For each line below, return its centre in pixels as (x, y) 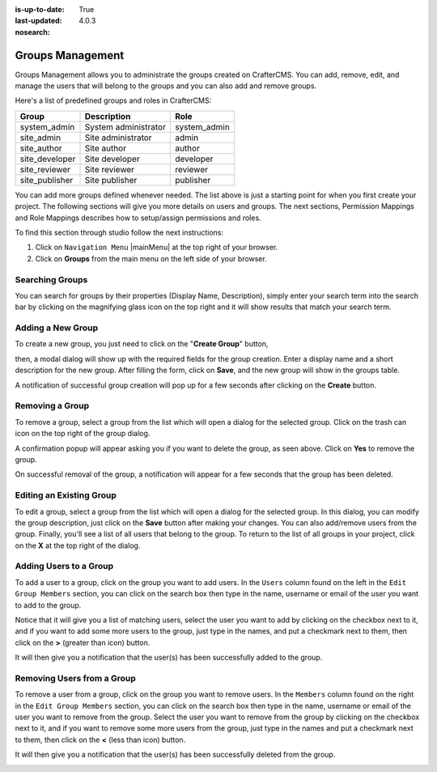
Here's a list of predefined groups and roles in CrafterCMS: (113, 100)
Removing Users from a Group (76, 678)
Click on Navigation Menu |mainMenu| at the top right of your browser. (157, 248)
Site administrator (119, 138)
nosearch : (32, 32)
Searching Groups (51, 279)
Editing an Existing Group (66, 495)
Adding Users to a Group (64, 566)
